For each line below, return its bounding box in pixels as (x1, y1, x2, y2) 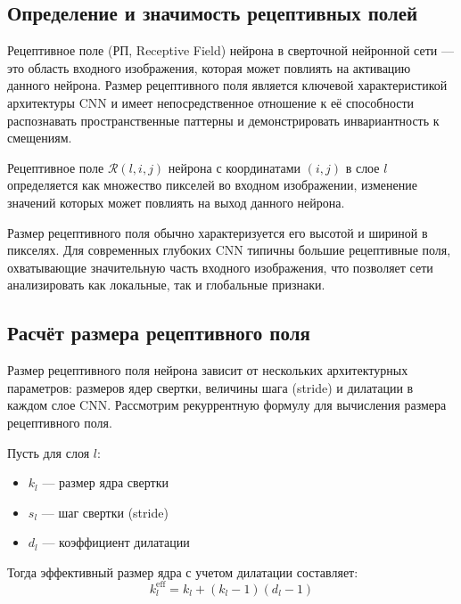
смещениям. (7, 128, 72, 147)
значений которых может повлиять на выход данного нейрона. (7, 192, 345, 211)
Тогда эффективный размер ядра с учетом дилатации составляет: (7, 562, 358, 581)
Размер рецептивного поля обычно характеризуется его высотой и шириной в (7, 223, 428, 241)
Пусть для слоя (7, 443, 90, 461)
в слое (345, 158, 380, 176)
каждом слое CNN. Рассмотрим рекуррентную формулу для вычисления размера (7, 396, 447, 414)
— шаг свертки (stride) (41, 502, 169, 521)
